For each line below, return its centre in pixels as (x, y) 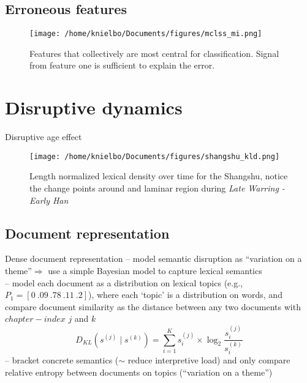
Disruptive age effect (44, 137)
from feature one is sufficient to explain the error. (122, 65)
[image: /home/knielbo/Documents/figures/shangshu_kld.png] (155, 156)
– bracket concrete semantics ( (62, 360)
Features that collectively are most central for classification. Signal (154, 53)
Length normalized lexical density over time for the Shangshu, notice (159, 176)
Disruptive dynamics (94, 107)
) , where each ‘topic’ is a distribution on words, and (185, 295)
